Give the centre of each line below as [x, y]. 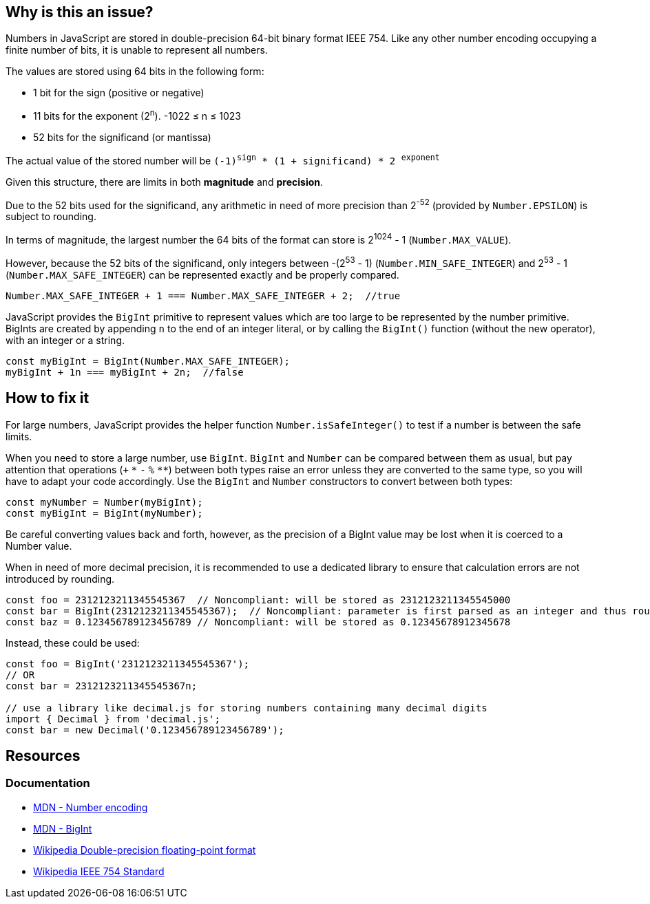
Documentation [48, 783]
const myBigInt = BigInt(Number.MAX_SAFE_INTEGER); [148, 361]
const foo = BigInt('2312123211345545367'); [128, 664]
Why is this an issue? [80, 12]
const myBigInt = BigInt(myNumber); [104, 513]
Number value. [39, 546]
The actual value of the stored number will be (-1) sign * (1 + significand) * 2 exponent [223, 160]
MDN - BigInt [63, 828]
